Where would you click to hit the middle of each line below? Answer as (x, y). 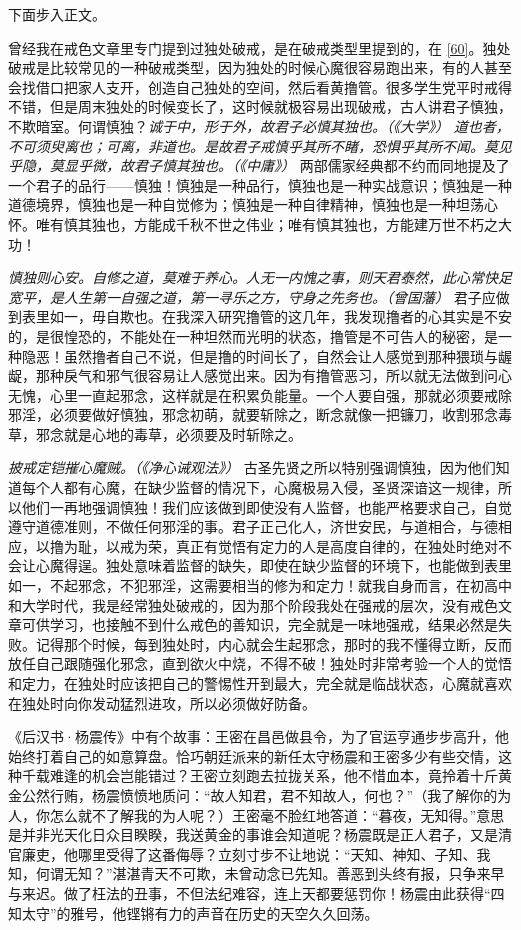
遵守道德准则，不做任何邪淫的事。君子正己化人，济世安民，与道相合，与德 (253, 526)
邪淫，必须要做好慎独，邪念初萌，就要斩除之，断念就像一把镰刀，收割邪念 (253, 414)
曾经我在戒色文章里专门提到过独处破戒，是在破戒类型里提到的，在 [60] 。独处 (259, 47)
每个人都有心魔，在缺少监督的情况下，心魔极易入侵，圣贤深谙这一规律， (259, 487)
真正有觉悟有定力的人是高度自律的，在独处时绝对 (336, 545)
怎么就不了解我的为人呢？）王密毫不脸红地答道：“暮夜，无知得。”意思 (277, 814)
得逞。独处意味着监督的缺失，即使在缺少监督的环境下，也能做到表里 (287, 565)
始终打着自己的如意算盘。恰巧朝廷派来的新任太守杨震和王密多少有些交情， (253, 755)
